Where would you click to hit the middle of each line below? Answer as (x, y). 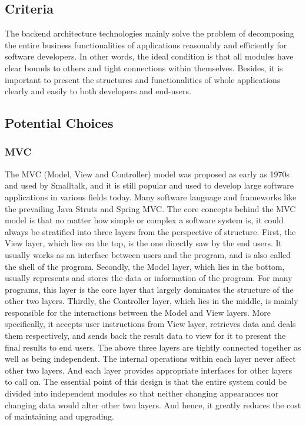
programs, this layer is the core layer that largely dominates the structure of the (149, 289)
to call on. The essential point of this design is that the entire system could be (146, 382)
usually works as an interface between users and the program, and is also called (148, 254)
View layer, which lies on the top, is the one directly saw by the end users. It (144, 243)
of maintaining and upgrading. (59, 416)
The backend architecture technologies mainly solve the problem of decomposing (149, 33)
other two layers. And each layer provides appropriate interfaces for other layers (149, 370)
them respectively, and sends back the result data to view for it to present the (145, 336)
